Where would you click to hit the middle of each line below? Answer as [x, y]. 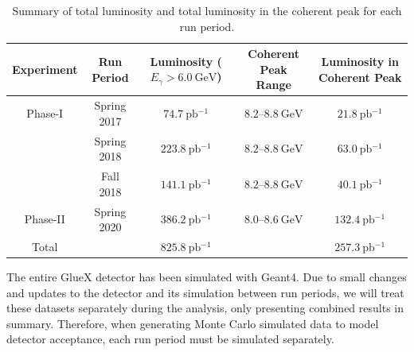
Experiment [45, 69]
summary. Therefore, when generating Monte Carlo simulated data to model [193, 323]
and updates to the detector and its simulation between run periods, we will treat [205, 292]
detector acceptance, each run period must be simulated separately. [170, 339]
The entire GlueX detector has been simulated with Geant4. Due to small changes [207, 277]
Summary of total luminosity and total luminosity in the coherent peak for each [207, 10]
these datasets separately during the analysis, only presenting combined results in [205, 308]
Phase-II [45, 219]
